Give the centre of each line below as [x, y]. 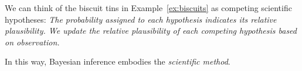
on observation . [32, 42]
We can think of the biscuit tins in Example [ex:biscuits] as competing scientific [148, 8]
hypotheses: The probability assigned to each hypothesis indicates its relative [141, 19]
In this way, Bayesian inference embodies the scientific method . [118, 61]
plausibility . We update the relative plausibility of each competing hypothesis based [151, 31]
